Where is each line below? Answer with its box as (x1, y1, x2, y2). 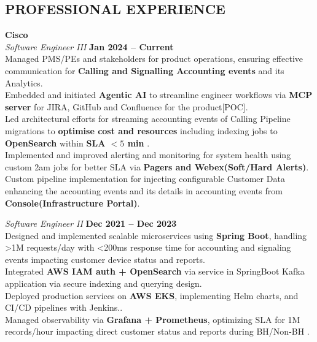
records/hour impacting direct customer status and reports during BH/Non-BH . (5, 325, 310, 338)
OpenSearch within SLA (5, 136, 106, 149)
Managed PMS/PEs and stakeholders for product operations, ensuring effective (5, 52, 303, 65)
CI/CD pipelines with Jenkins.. (5, 301, 123, 314)
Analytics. (5, 76, 43, 89)
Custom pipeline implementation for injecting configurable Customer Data (5, 172, 285, 185)
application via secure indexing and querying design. (5, 277, 202, 290)
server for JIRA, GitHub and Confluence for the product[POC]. (5, 100, 248, 113)
